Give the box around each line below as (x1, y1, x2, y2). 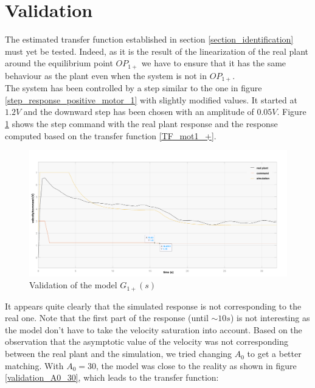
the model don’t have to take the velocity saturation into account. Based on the (5, 323, 302, 336)
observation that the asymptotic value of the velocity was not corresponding (5, 335, 288, 348)
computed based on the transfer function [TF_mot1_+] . (5, 129, 216, 142)
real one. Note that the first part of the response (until (5, 311, 209, 324)
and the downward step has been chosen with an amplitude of (23, 105, 254, 118)
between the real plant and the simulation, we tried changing (5, 347, 232, 360)
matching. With (5, 359, 64, 372)
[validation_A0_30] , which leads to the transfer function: (5, 371, 219, 384)
